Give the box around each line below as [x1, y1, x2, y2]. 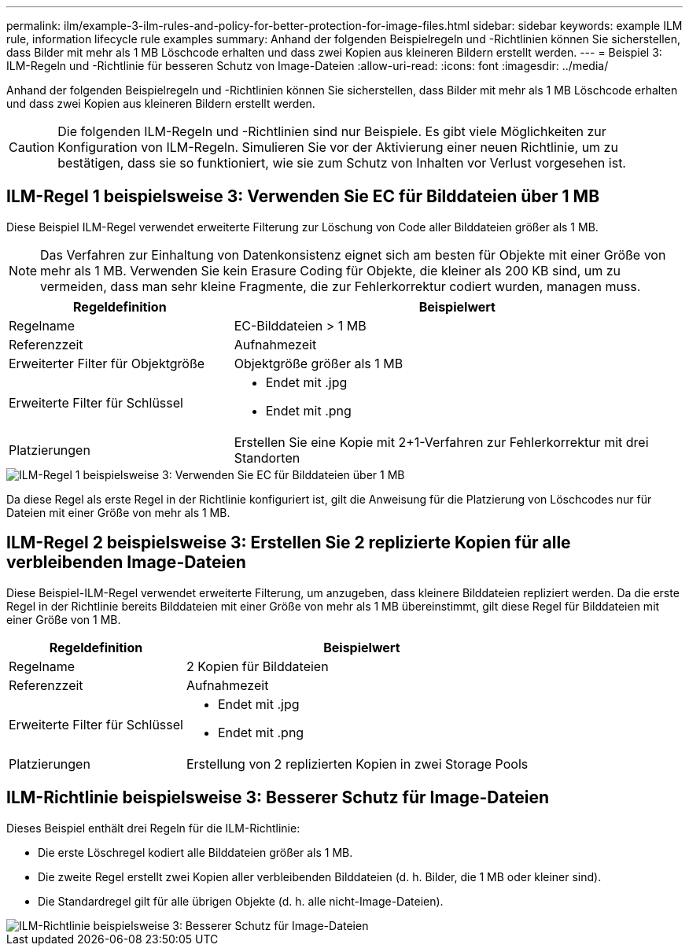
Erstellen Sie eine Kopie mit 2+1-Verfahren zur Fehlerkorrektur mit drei [234, 434, 649, 450]
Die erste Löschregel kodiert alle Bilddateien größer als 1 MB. [38, 845, 353, 859]
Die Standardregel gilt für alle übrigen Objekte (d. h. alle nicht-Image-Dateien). [38, 894, 444, 908]
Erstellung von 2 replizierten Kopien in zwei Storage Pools [186, 755, 529, 772]
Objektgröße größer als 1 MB [234, 355, 403, 371]
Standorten [234, 449, 300, 466]
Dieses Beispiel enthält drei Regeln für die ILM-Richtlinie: [6, 821, 300, 835]
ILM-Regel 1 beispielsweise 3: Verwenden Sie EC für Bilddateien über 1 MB [6, 186, 600, 207]
